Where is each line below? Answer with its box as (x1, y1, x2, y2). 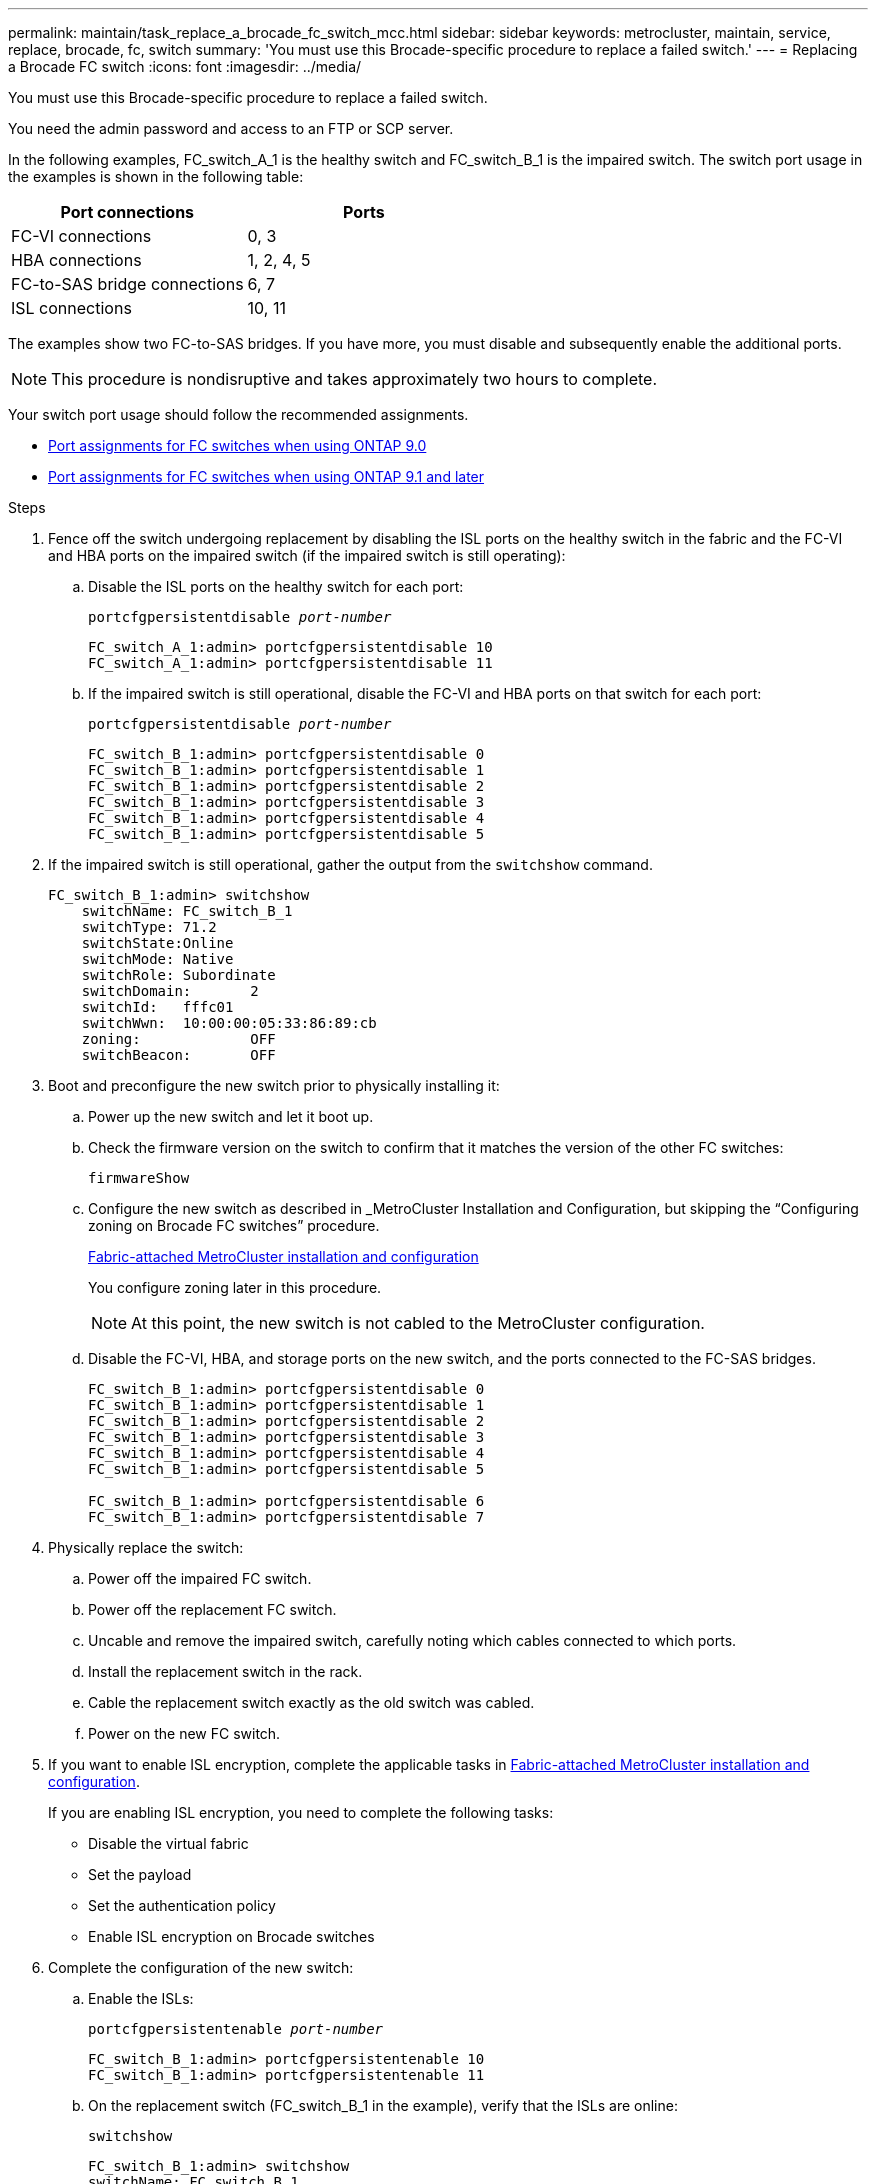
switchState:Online (81, 935, 234, 951)
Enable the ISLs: (88, 1990, 194, 2007)
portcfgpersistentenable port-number (88, 2021, 384, 2037)
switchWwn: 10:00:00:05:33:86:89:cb (81, 1015, 377, 1031)
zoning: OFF (81, 1031, 276, 1047)
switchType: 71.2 (81, 919, 217, 935)
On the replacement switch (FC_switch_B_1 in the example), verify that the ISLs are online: (88, 2097, 678, 2114)
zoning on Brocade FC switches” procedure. (88, 1217, 380, 1234)
